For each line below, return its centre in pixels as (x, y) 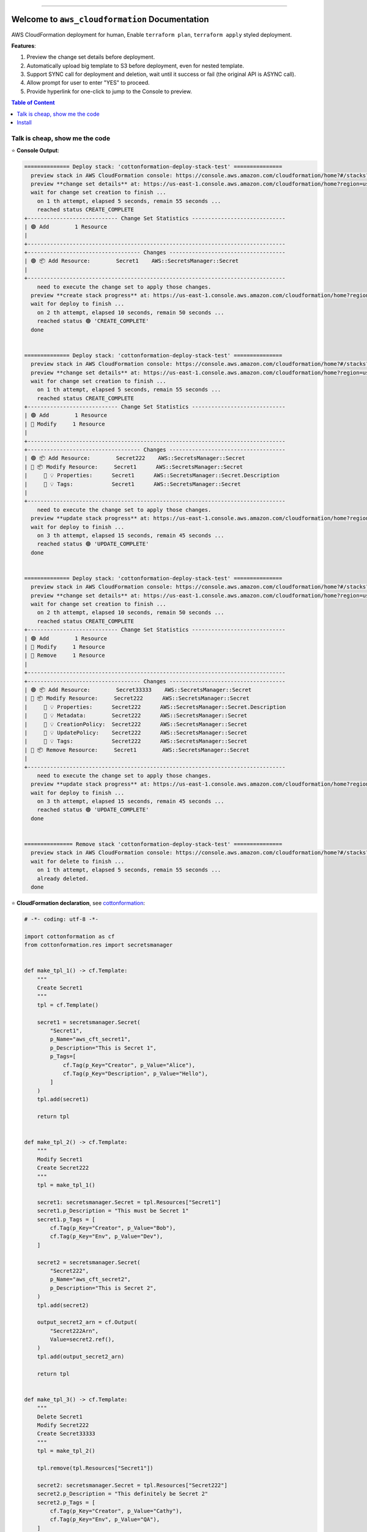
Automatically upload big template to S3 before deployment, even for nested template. (135, 66)
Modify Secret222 (63, 1425)
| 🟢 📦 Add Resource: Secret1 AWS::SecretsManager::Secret (132, 261)
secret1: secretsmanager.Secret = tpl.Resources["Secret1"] (129, 1202)
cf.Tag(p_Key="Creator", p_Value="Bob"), (113, 1228)
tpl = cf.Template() (68, 1005)
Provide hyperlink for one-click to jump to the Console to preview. (109, 91)
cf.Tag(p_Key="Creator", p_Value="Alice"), (129, 1065)
